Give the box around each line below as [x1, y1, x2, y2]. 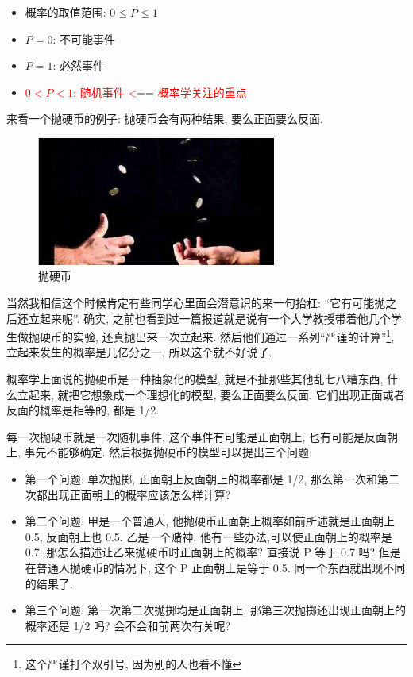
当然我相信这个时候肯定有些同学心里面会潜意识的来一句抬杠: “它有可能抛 [6, 294, 386, 310]
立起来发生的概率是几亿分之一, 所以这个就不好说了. [6, 344, 272, 360]
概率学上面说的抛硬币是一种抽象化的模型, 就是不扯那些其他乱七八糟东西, [6, 371, 384, 387]
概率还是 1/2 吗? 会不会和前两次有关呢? [25, 617, 230, 633]
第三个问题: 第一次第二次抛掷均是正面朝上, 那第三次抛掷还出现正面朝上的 [25, 602, 406, 618]
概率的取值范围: [25, 4, 106, 20]
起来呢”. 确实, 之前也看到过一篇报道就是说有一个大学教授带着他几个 [39, 310, 391, 326]
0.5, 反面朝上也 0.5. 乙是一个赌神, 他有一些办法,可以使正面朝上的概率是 [25, 528, 392, 544]
